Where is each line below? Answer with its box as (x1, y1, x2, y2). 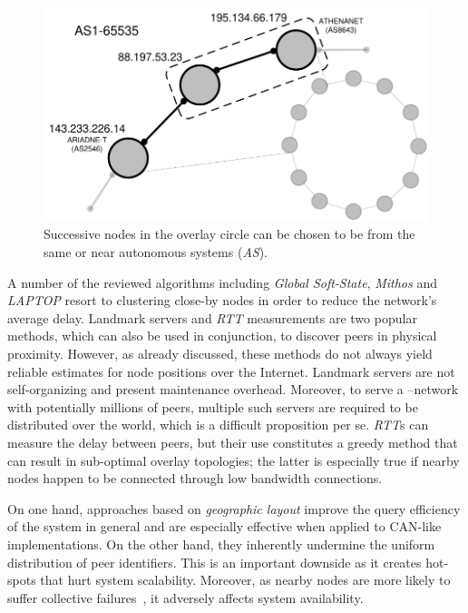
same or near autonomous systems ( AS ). (44, 242, 268, 261)
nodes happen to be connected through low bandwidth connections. (7, 469, 383, 488)
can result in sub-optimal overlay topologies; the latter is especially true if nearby (7, 450, 460, 470)
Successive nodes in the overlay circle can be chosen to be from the (44, 224, 415, 243)
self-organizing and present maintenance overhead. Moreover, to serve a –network (7, 380, 459, 399)
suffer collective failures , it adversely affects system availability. (7, 588, 364, 607)
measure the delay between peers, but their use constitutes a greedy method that (7, 432, 458, 451)
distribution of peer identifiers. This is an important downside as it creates (7, 552, 422, 571)
